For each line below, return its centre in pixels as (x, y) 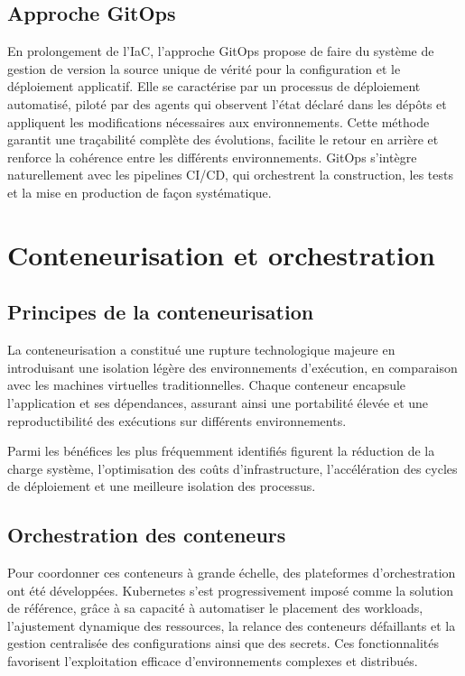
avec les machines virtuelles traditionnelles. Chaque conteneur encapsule (207, 385)
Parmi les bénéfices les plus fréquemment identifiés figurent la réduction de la (221, 451)
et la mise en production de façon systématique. (139, 192)
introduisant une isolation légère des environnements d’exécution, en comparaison (232, 367)
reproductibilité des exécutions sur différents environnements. (177, 420)
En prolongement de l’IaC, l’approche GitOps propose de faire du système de (221, 51)
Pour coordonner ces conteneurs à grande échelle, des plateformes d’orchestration (232, 573)
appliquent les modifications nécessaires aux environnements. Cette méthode (219, 121)
